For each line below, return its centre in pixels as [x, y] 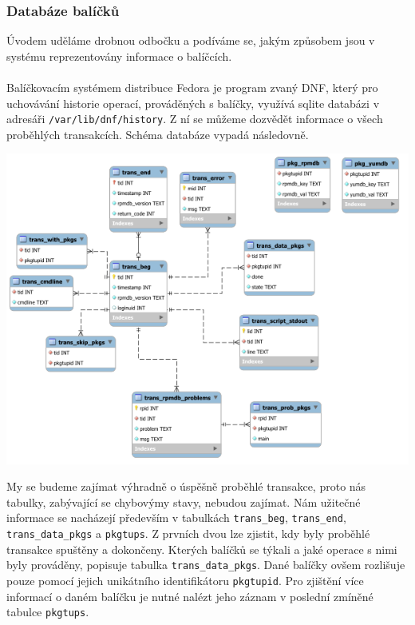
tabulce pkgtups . [48, 612]
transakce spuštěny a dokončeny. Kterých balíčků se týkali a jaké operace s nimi [202, 549]
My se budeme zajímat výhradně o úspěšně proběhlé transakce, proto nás [186, 486]
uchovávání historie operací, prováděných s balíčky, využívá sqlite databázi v [193, 103]
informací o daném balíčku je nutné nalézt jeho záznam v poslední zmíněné [190, 596]
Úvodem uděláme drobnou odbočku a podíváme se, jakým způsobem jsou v [191, 40]
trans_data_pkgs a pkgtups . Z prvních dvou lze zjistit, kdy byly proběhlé [188, 533]
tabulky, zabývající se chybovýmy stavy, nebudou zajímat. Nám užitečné [184, 502]
